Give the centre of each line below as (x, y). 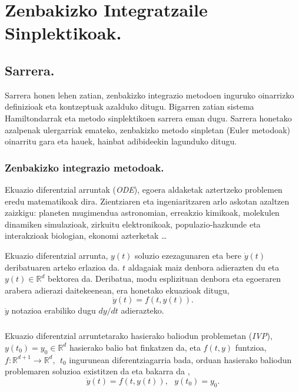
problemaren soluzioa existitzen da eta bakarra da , (97, 371)
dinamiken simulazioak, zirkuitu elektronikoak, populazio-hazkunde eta (133, 224)
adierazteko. (142, 310)
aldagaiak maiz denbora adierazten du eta (204, 267)
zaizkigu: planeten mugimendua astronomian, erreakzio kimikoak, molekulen (142, 213)
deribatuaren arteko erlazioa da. (62, 267)
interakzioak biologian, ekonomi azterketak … (86, 235)
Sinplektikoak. (63, 33)
